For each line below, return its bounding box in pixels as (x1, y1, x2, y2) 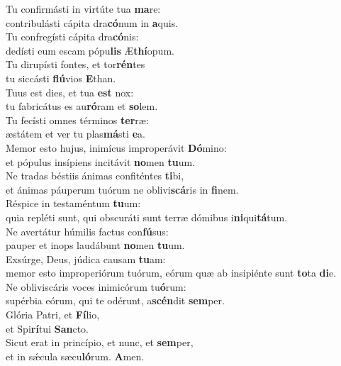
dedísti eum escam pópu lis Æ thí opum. (6, 43, 174, 57)
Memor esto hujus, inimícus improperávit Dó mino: (6, 140, 227, 155)
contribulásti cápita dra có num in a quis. (6, 15, 179, 30)
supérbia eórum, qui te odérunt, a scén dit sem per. (6, 293, 225, 308)
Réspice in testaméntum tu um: (6, 196, 141, 211)
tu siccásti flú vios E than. (6, 70, 116, 85)
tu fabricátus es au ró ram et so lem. (6, 99, 158, 113)
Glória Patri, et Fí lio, (6, 307, 100, 322)
